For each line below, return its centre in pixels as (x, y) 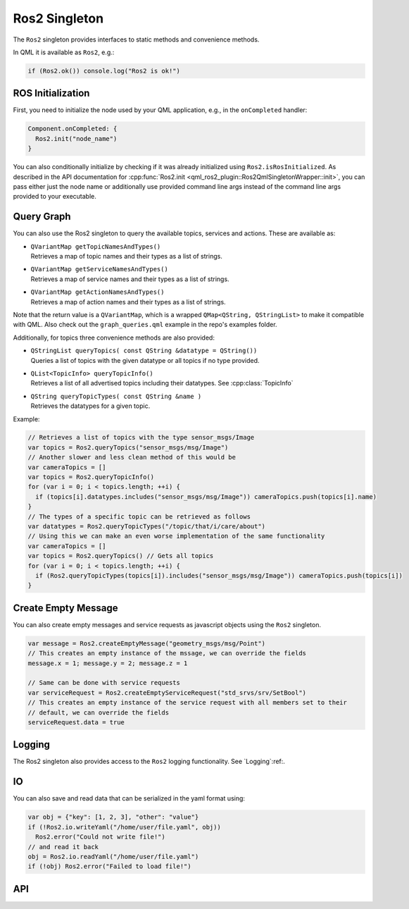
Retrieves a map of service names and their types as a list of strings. (130, 279)
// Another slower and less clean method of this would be (132, 457)
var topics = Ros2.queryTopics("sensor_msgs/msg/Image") (128, 447)
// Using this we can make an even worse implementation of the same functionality (176, 536)
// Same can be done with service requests (104, 683)
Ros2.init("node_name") (76, 138)
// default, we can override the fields (98, 712)
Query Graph (42, 217)
